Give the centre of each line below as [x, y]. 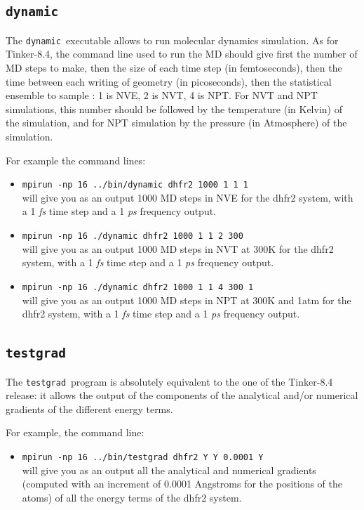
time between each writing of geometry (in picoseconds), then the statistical [169, 81]
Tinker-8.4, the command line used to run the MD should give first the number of [182, 54]
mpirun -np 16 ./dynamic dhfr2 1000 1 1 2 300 [133, 236]
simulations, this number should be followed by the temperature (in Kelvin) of [174, 109]
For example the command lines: [76, 160]
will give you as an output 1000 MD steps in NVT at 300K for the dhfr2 [178, 248]
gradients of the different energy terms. [89, 408]
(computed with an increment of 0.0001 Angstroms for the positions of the [182, 484]
